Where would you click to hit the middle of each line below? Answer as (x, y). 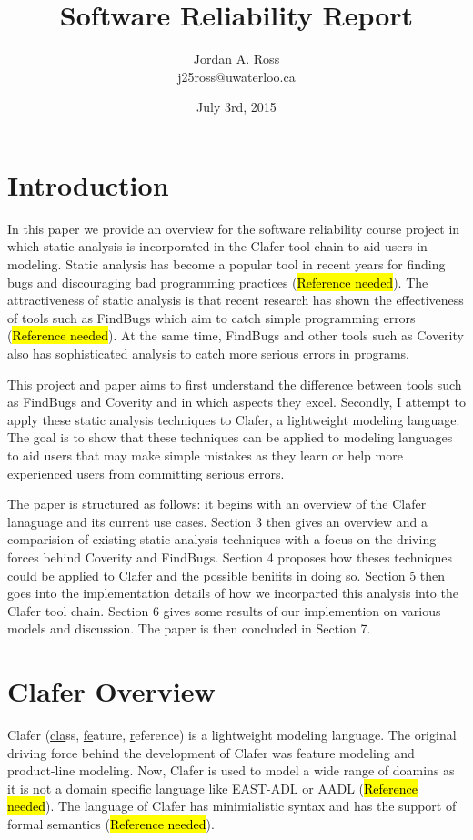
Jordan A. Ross (236, 59)
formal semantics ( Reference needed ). (111, 824)
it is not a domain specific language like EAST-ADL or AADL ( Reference (212, 788)
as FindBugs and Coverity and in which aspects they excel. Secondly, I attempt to (236, 402)
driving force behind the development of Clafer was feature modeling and (211, 752)
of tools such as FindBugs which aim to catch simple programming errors (211, 317)
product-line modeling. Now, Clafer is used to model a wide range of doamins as (231, 770)
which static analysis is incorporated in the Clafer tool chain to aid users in (217, 246)
